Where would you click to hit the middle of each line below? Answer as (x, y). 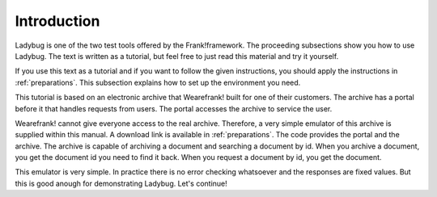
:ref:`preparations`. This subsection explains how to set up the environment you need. (158, 82)
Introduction (57, 21)
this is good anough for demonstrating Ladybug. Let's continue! (121, 183)
